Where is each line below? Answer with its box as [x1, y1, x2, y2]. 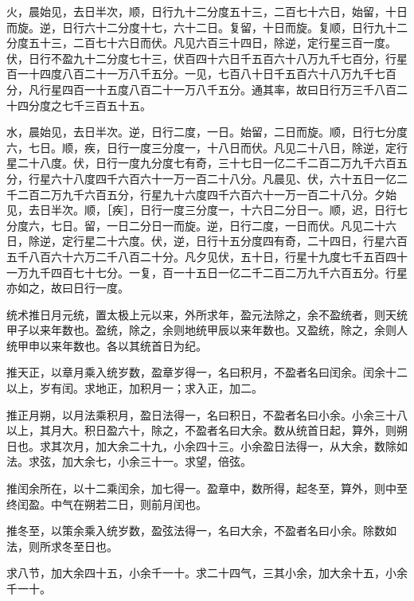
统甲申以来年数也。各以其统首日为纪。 [6, 337, 207, 353]
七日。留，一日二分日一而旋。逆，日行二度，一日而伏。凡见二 [50, 217, 374, 233]
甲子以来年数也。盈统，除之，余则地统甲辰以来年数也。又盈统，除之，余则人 [6, 322, 408, 338]
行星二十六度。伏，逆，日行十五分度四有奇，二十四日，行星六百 [72, 232, 408, 249]
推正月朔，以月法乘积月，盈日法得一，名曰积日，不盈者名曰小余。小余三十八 [6, 406, 408, 423]
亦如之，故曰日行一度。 [6, 279, 129, 296]
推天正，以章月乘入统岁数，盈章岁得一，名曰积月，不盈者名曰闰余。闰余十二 [6, 364, 408, 381]
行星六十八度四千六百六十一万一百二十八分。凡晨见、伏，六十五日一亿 [28, 170, 396, 186]
